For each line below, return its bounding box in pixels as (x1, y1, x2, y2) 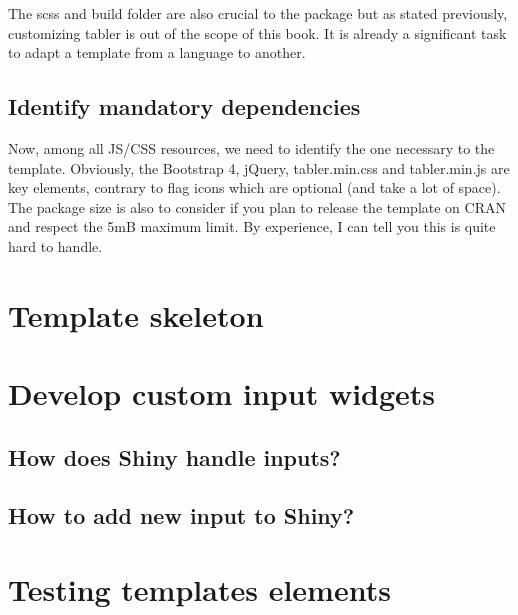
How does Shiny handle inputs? (8, 441, 341, 472)
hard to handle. (8, 235, 103, 256)
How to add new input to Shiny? (8, 500, 355, 531)
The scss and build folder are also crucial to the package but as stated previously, (8, 3, 508, 23)
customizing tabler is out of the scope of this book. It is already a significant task (8, 22, 507, 43)
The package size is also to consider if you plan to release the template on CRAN (8, 196, 506, 217)
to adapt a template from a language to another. (8, 42, 306, 63)
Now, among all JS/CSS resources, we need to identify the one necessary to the (8, 137, 495, 158)
